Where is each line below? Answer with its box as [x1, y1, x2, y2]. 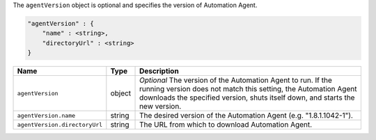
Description [139, 66, 179, 76]
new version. [139, 102, 182, 111]
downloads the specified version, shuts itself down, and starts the [139, 93, 355, 102]
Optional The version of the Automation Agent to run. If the [139, 75, 332, 85]
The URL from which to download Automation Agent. [139, 120, 313, 130]
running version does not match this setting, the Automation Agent [139, 84, 357, 94]
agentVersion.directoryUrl [17, 120, 103, 128]
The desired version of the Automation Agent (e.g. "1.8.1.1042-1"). [139, 111, 353, 120]
